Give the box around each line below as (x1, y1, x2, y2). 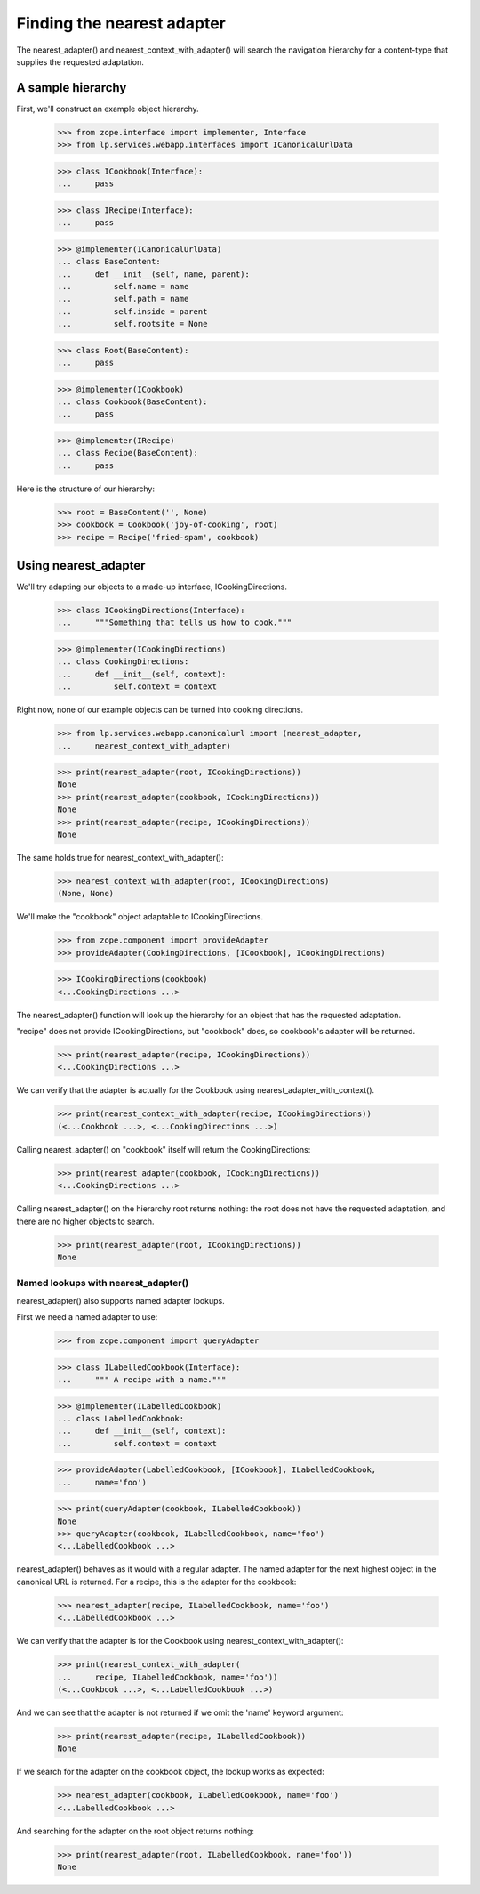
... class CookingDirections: (57, 657, 189, 667)
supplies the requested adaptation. (16, 56, 144, 67)
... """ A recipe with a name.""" (57, 1375, 227, 1385)
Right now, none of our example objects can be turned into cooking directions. (16, 704, 304, 716)
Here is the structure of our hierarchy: (16, 483, 156, 494)
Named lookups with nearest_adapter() (16, 1277, 189, 1290)
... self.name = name (57, 281, 189, 291)
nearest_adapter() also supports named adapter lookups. (16, 1295, 226, 1306)
